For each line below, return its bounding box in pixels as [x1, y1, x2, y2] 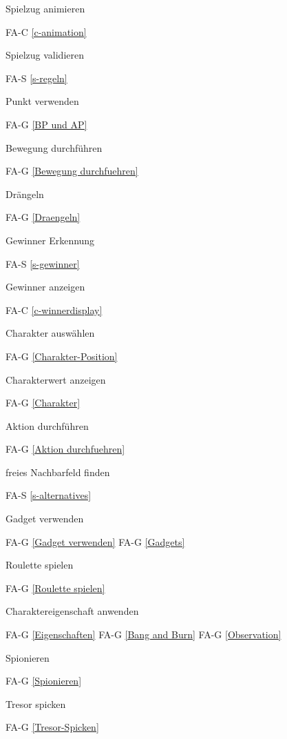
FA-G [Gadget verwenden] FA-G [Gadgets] [6, 534, 185, 549]
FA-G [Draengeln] [6, 210, 81, 224]
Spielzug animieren [6, 1, 85, 15]
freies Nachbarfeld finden [6, 464, 110, 479]
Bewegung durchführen [6, 140, 103, 155]
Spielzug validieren [6, 48, 85, 62]
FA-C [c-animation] [6, 24, 87, 39]
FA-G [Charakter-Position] [6, 348, 118, 363]
